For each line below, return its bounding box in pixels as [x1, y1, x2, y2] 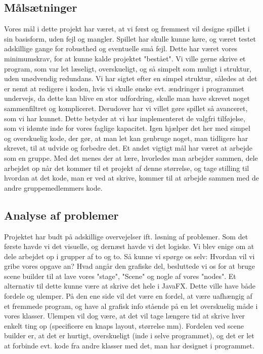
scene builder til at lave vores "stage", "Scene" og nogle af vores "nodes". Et [4, 270, 236, 281]
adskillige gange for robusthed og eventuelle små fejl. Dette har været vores [4, 43, 238, 54]
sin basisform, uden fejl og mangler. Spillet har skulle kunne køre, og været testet [4, 33, 256, 44]
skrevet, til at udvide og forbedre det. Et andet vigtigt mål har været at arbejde [4, 143, 252, 153]
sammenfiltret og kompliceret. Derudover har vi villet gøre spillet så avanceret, [4, 102, 248, 113]
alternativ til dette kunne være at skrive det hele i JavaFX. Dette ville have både [4, 280, 255, 291]
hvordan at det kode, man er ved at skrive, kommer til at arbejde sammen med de [4, 172, 259, 183]
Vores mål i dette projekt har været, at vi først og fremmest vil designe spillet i [4, 23, 250, 34]
